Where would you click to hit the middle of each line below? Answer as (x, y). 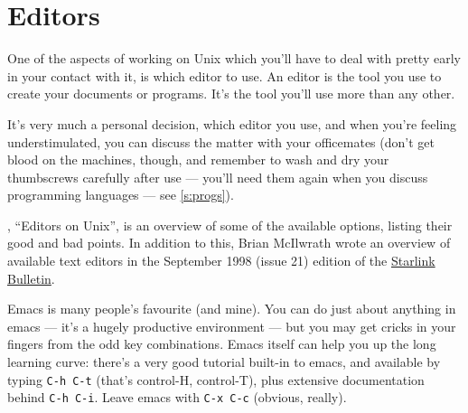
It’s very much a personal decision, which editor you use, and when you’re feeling (232, 123)
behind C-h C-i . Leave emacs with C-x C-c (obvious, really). (177, 397)
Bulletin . (31, 278)
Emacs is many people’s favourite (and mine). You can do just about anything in (232, 309)
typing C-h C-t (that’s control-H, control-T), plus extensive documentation (216, 379)
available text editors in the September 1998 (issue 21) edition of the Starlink (221, 261)
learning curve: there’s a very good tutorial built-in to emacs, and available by (224, 362)
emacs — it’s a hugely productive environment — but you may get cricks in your (232, 326)
